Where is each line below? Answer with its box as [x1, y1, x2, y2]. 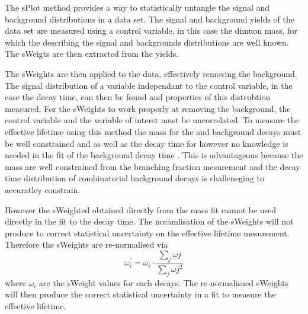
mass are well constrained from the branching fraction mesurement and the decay [5, 160, 300, 172]
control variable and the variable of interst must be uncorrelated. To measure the [5, 114, 299, 126]
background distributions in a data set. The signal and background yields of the [5, 12, 295, 25]
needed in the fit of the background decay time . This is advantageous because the [5, 149, 303, 161]
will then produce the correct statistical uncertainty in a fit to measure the [5, 288, 276, 300]
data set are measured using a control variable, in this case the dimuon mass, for [5, 24, 297, 37]
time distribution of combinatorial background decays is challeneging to [5, 172, 264, 184]
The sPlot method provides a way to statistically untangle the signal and [5, 1, 270, 13]
